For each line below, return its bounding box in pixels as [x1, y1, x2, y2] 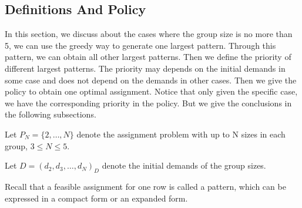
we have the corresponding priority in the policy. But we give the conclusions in [5, 96, 292, 109]
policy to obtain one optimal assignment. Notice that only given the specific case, [5, 85, 298, 98]
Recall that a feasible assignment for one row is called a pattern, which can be [5, 180, 286, 192]
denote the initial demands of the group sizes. [102, 159, 266, 172]
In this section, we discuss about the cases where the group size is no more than [5, 28, 293, 40]
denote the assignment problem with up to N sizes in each [76, 128, 286, 140]
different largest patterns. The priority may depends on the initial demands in [5, 62, 286, 74]
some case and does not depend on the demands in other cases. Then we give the [5, 73, 297, 86]
